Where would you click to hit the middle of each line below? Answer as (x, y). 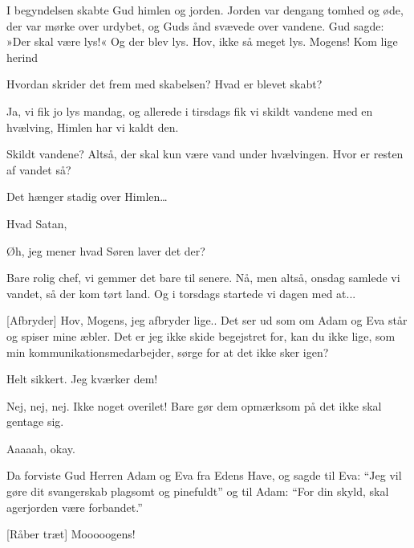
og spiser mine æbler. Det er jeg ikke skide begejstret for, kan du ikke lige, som (201, 335)
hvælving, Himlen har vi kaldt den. (93, 127)
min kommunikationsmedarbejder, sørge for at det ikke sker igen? (168, 352)
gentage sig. (35, 421)
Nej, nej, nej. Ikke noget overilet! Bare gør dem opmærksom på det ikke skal (194, 405)
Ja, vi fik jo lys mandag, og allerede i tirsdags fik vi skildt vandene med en (190, 110)
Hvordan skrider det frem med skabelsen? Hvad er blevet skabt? (164, 84)
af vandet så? (39, 169)
